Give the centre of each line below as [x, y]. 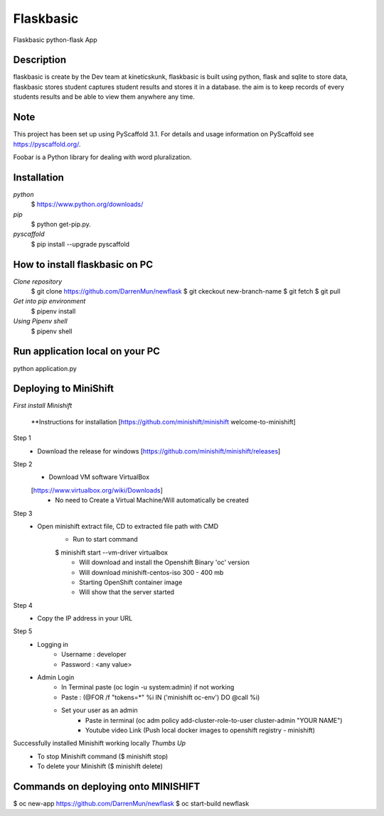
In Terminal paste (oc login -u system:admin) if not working [148, 687]
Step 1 [22, 438]
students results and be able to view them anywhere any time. [104, 97]
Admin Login [56, 677]
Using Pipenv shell [40, 321]
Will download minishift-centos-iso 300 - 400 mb [151, 572]
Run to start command [105, 539]
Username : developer [94, 655]
